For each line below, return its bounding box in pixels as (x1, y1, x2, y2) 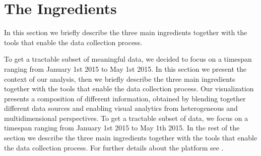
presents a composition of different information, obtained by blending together (4, 93, 246, 103)
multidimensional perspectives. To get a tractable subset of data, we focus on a (4, 112, 248, 123)
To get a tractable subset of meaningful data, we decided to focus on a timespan (4, 54, 252, 64)
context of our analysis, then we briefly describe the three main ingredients (4, 73, 235, 84)
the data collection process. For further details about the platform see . (4, 142, 224, 152)
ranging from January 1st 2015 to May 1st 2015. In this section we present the (4, 63, 246, 74)
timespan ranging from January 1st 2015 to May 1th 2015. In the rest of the (4, 122, 240, 133)
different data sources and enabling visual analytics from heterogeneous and (4, 103, 238, 113)
